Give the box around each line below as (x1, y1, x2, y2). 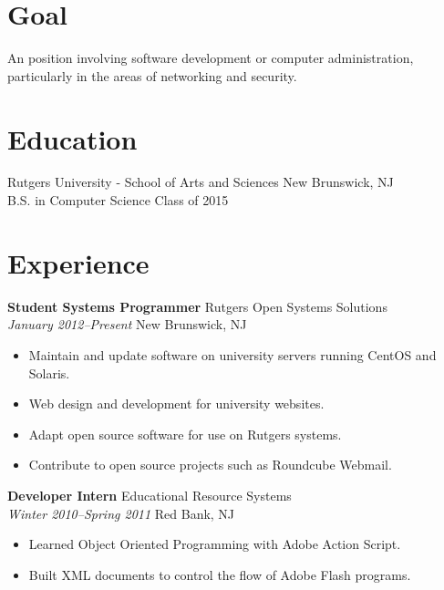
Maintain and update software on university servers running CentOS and (28, 345, 437, 364)
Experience (7, 243, 150, 281)
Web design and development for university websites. (28, 394, 325, 413)
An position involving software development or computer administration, (7, 48, 414, 67)
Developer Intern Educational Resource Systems (7, 485, 292, 504)
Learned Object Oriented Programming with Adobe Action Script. (28, 534, 401, 554)
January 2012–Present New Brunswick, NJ (7, 315, 247, 334)
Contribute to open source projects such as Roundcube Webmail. (28, 455, 392, 474)
